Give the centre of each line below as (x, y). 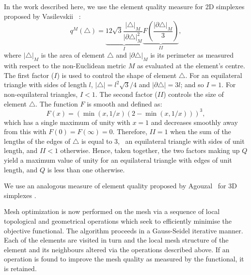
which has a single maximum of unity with (67, 122)
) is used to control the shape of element (117, 75)
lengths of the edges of (37, 141)
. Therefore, (130, 131)
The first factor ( (29, 75)
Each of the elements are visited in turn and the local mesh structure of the (116, 240)
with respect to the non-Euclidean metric (65, 66)
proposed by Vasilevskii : (42, 16)
